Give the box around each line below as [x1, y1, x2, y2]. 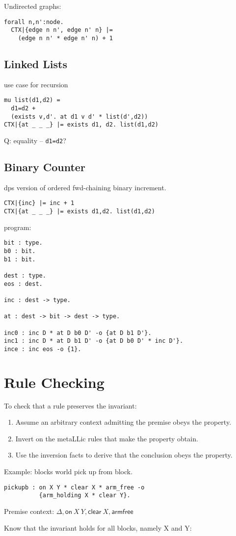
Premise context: [4, 506, 54, 516]
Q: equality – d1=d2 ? [4, 135, 66, 145]
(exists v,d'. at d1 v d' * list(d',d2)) [11, 113, 148, 120]
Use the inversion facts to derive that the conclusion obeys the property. [15, 450, 233, 460]
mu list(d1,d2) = [4, 97, 60, 104]
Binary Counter [4, 159, 85, 175]
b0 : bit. [4, 248, 36, 255]
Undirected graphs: [4, 1, 61, 11]
